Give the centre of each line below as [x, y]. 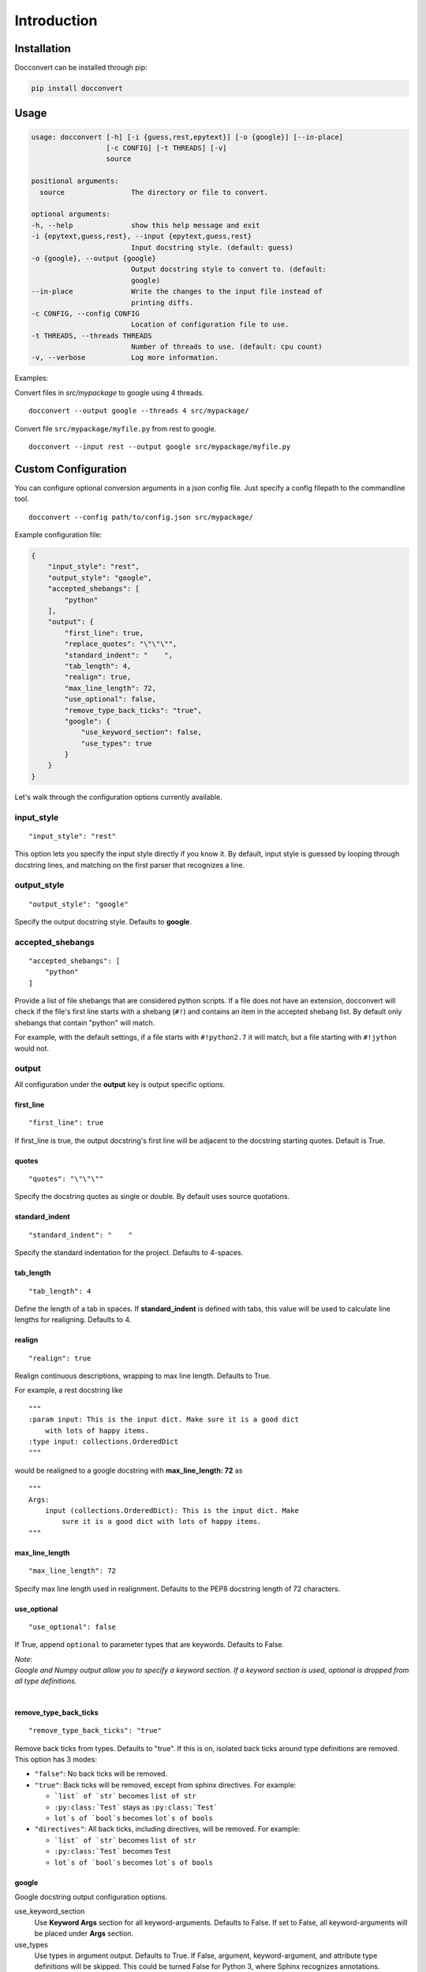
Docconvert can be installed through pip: [81, 68]
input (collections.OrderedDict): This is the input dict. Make [172, 1510]
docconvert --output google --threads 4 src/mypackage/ [139, 411]
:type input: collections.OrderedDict [104, 1442]
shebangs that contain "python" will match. [85, 1022]
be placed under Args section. [84, 1933]
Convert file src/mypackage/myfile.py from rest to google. [116, 428]
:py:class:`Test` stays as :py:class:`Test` [136, 1807]
